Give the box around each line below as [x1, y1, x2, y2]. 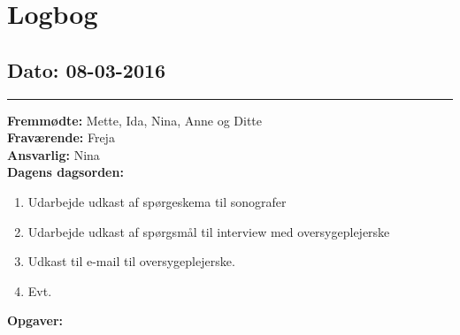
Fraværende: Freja [7, 128, 115, 147]
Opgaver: [7, 311, 63, 330]
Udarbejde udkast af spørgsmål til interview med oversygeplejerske [27, 222, 390, 240]
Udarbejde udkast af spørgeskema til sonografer [27, 192, 287, 210]
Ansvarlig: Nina [7, 145, 100, 164]
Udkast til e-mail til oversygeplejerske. [27, 252, 235, 270]
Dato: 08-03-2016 [7, 56, 166, 83]
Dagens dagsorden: [7, 163, 124, 181]
